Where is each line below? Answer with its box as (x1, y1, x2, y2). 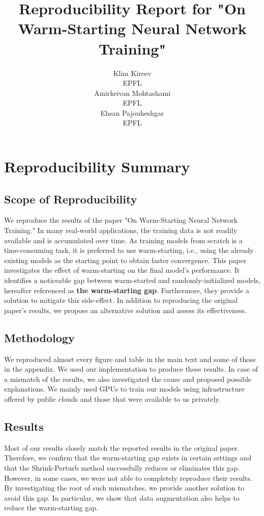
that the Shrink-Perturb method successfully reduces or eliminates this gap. (4, 462, 240, 473)
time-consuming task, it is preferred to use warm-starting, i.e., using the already (4, 245, 254, 255)
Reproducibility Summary (4, 156, 190, 177)
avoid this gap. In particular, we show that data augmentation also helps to (4, 492, 240, 503)
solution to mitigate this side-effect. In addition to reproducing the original (4, 295, 238, 305)
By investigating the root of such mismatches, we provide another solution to (4, 482, 245, 493)
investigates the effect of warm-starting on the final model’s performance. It (4, 265, 240, 275)
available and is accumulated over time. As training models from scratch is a (4, 235, 243, 245)
